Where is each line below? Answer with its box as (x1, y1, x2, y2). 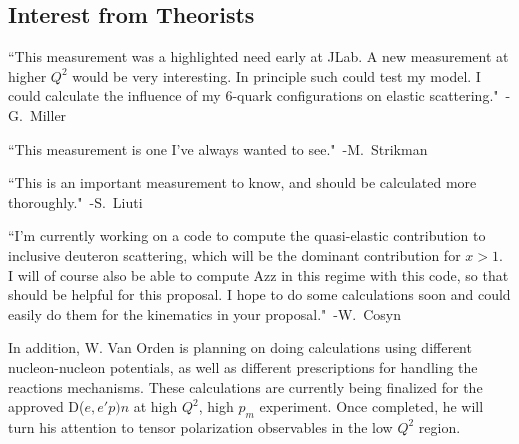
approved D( (8, 396, 85, 417)
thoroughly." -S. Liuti (8, 191, 143, 212)
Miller (29, 104, 67, 125)
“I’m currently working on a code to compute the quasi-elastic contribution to (8, 225, 486, 246)
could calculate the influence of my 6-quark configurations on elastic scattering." (8, 85, 499, 106)
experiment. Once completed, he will (259, 396, 484, 417)
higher (8, 65, 47, 86)
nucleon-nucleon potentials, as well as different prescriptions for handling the (8, 356, 478, 377)
